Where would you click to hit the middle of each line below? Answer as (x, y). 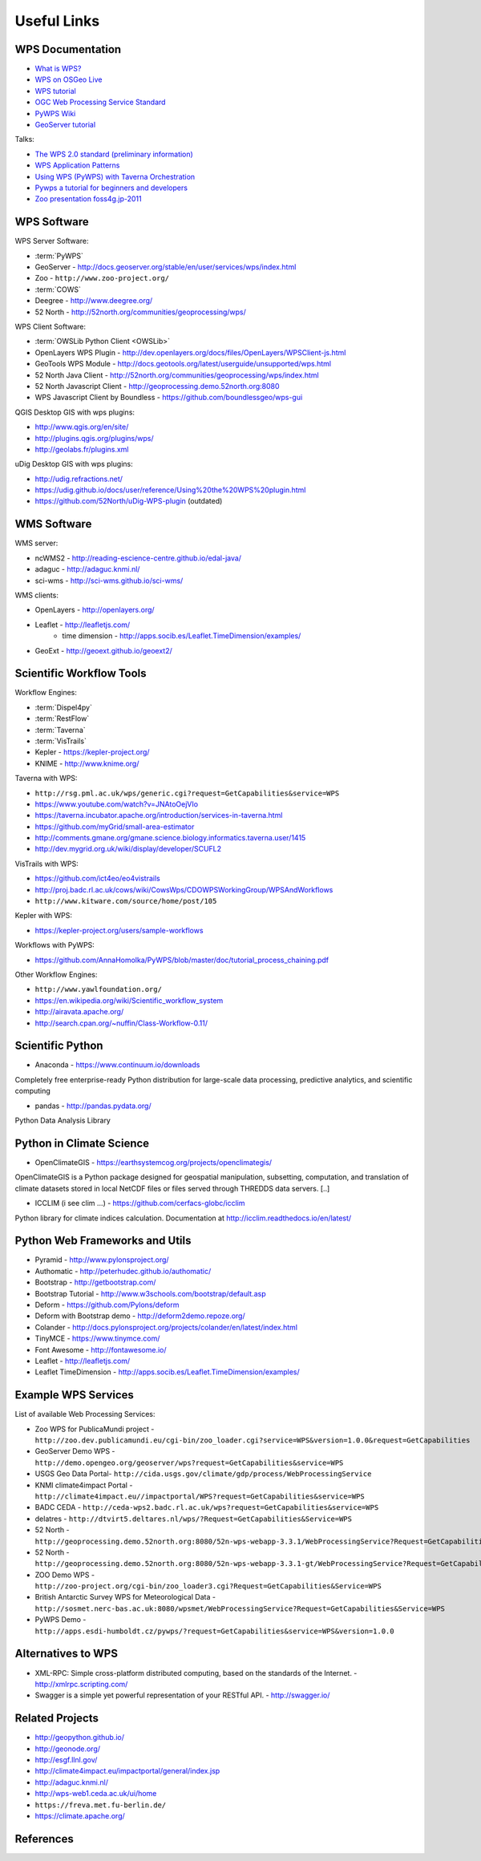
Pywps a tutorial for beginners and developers (111, 188)
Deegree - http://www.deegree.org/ (94, 301)
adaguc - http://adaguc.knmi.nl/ (87, 569)
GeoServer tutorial (65, 125)
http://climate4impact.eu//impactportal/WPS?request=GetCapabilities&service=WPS (200, 1496)
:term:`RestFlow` (62, 718)
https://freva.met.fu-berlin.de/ (101, 1805)
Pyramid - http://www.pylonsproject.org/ (102, 1260)
